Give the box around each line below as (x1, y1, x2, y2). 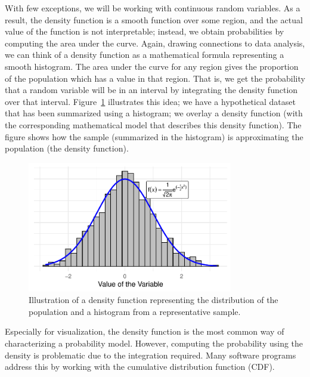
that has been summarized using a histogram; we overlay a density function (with (5, 107, 303, 119)
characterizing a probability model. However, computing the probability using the (5, 336, 303, 349)
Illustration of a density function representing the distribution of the (29, 293, 278, 306)
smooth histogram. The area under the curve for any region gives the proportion (5, 60, 299, 72)
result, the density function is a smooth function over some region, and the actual (5, 13, 303, 26)
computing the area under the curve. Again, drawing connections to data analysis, (5, 36, 305, 49)
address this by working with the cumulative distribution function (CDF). (5, 360, 275, 373)
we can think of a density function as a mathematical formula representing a (5, 48, 284, 61)
